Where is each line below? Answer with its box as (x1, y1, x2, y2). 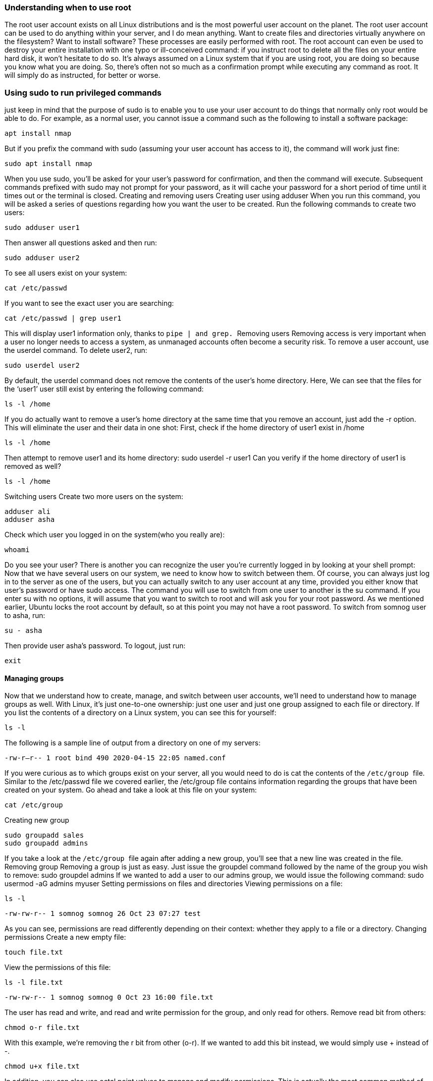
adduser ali (4, 508, 51, 516)
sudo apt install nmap (4, 160, 93, 168)
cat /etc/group (4, 801, 63, 809)
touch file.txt (4, 948, 63, 957)
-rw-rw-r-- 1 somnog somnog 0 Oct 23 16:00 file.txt (4, 993, 214, 1002)
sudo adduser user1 (4, 224, 80, 232)
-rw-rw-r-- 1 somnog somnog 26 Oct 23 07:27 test (4, 910, 201, 918)
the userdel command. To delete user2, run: (4, 346, 148, 355)
